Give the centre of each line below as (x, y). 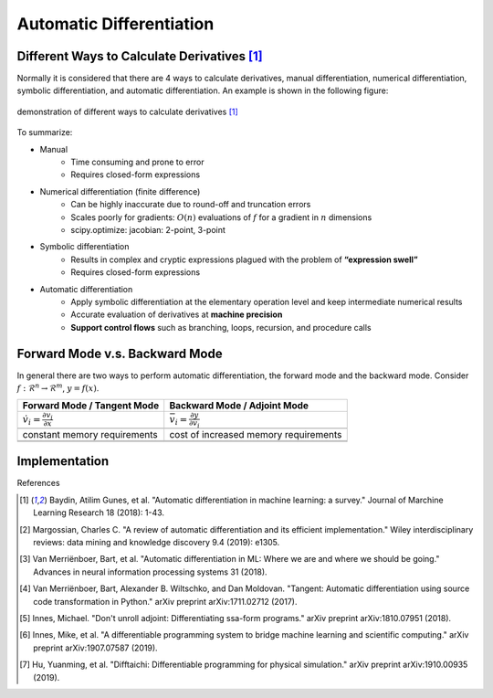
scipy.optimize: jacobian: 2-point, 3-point (148, 229)
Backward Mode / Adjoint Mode (239, 406)
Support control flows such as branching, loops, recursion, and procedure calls (221, 327)
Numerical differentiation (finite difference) (120, 191)
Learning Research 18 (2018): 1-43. (99, 513)
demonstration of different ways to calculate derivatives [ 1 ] (128, 111)
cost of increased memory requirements (256, 434)
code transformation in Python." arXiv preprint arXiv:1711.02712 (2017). (165, 601)
